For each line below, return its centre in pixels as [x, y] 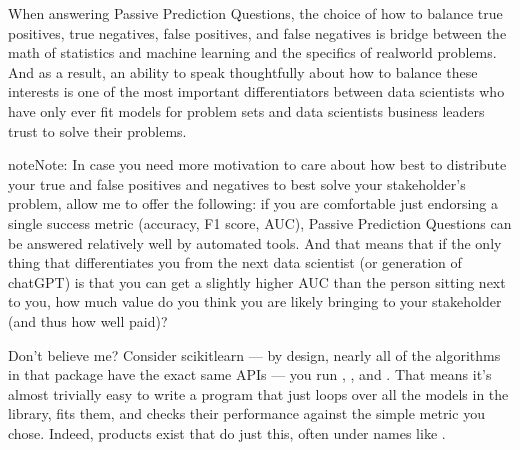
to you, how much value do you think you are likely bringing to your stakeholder [255, 301]
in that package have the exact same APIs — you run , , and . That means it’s [250, 374]
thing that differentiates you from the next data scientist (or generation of [235, 262]
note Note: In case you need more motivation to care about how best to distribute [257, 164]
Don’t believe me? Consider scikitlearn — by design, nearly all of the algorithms [254, 354]
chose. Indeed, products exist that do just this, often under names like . [227, 432]
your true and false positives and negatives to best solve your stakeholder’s [237, 183]
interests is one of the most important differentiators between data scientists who [256, 91]
